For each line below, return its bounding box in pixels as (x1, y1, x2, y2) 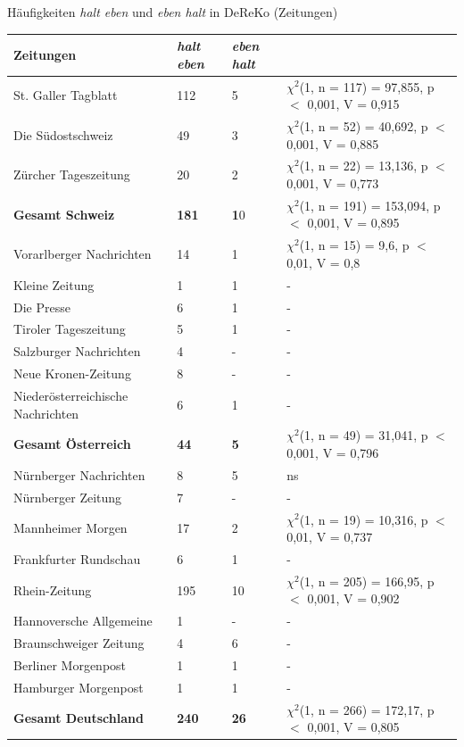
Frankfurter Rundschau (13, 549, 141, 568)
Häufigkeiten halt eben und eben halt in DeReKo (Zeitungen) (7, 3, 338, 21)
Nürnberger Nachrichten (13, 465, 145, 484)
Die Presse (13, 297, 70, 316)
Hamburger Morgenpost (13, 677, 144, 696)
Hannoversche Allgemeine (13, 611, 153, 630)
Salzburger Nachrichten (13, 342, 141, 361)
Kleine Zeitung (13, 275, 95, 294)
